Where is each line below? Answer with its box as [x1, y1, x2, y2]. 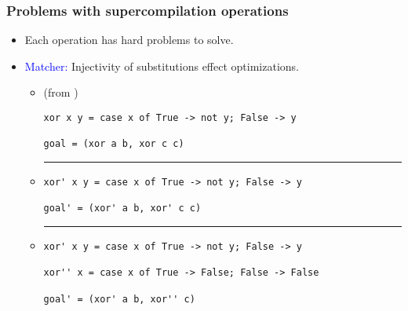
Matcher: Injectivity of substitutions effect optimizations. [24, 57, 299, 74]
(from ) [43, 84, 78, 101]
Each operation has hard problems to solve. [24, 31, 234, 48]
